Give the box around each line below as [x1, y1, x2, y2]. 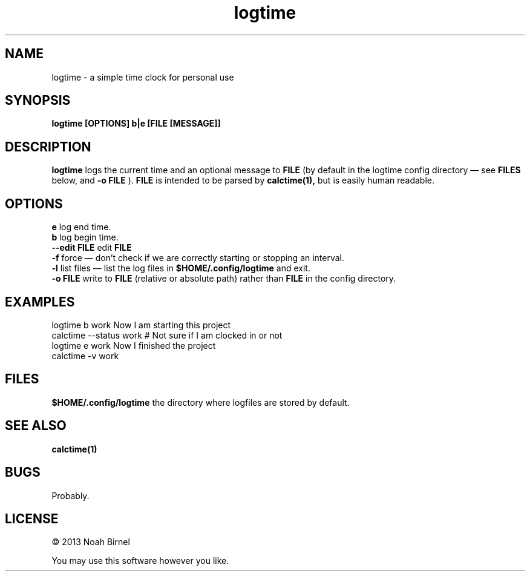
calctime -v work [51, 350, 119, 361]
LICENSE [5, 511, 59, 526]
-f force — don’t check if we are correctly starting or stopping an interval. [51, 253, 345, 263]
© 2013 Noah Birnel [51, 537, 130, 548]
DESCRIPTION [5, 139, 91, 154]
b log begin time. [51, 232, 119, 243]
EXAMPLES [5, 294, 75, 310]
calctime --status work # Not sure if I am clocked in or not [51, 329, 283, 340]
